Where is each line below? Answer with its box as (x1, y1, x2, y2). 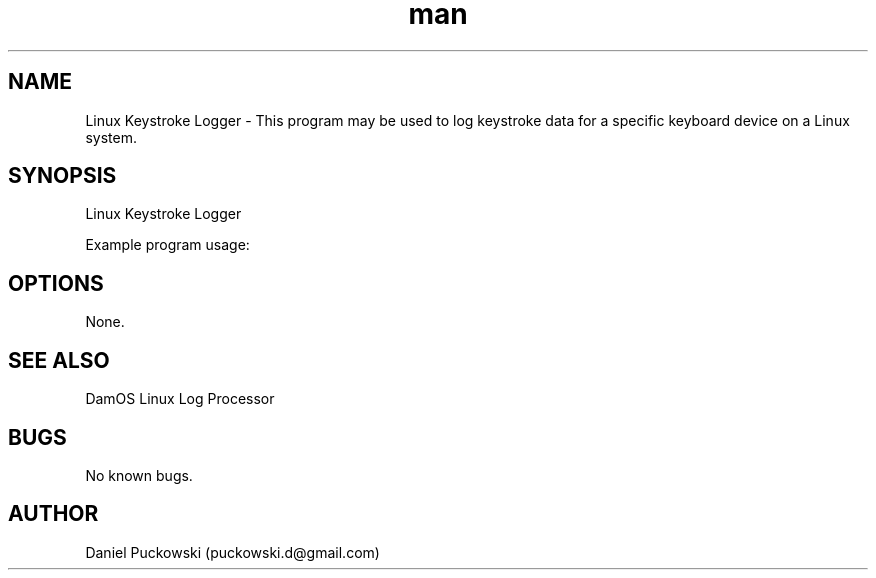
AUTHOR (8, 501, 99, 527)
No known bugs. (85, 466, 193, 484)
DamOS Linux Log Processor (85, 390, 275, 408)
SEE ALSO (8, 347, 110, 373)
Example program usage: (85, 236, 250, 254)
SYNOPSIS (8, 163, 117, 189)
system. (85, 128, 137, 146)
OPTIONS (8, 270, 104, 296)
